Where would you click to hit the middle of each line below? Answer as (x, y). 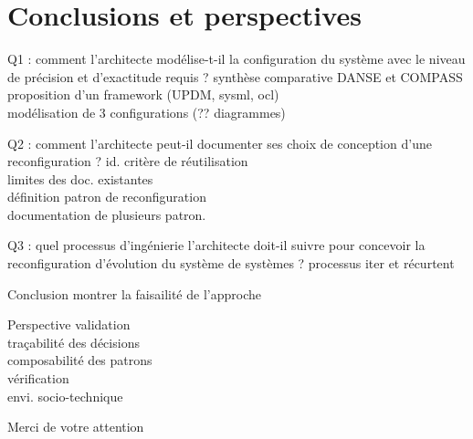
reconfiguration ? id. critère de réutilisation (128, 161)
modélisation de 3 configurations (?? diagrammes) (147, 112)
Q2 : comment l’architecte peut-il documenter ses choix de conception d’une (220, 143)
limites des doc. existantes (80, 178)
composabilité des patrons (80, 360)
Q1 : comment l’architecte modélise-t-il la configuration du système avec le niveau (236, 59)
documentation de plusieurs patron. (107, 214)
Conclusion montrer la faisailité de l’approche (134, 293)
